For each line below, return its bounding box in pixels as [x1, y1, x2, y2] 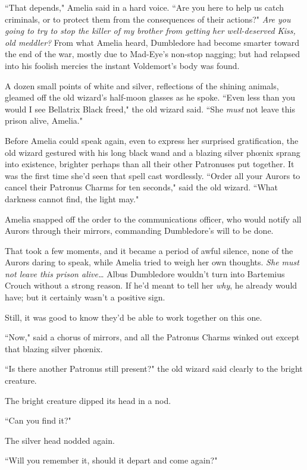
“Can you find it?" [5, 414, 71, 427]
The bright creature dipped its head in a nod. [5, 394, 171, 406]
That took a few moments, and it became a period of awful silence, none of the [5, 244, 293, 256]
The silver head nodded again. [5, 434, 115, 446]
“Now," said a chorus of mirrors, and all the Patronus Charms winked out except [5, 331, 300, 343]
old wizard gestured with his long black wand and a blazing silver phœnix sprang [5, 146, 300, 158]
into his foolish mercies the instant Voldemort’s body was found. [5, 59, 240, 71]
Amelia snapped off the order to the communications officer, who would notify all [5, 212, 302, 225]
